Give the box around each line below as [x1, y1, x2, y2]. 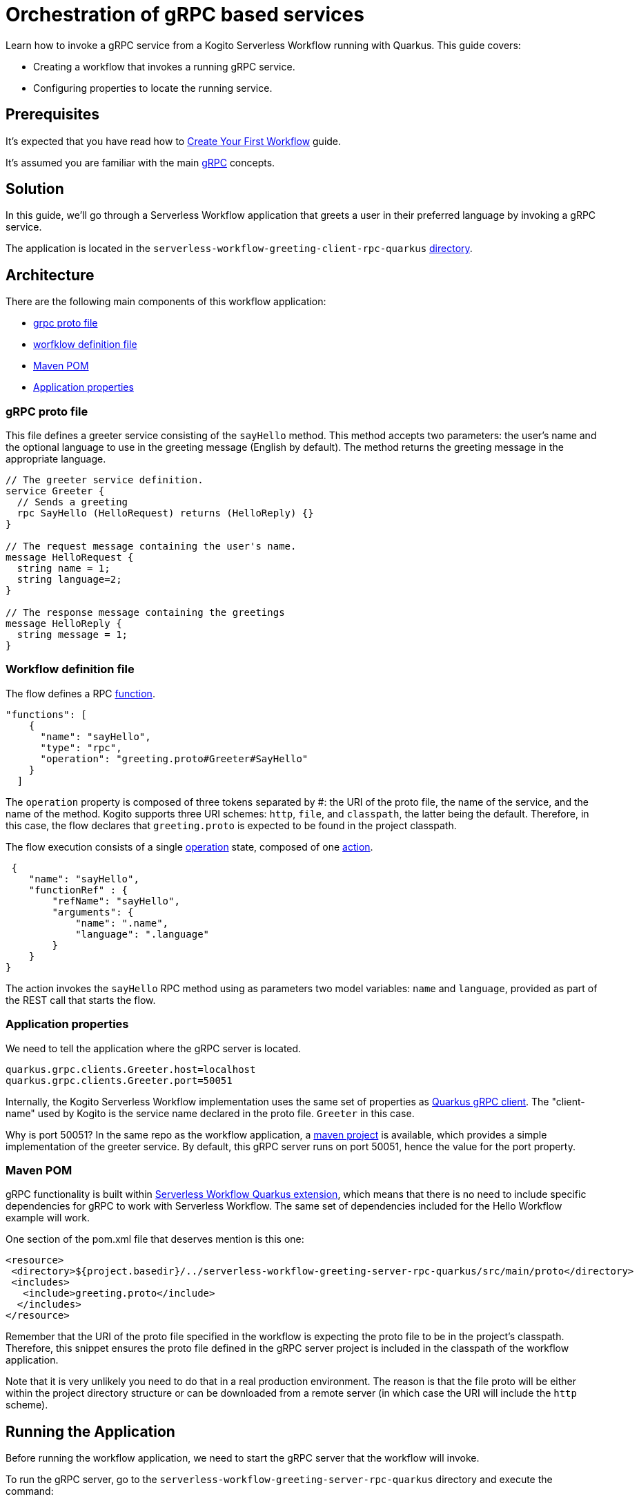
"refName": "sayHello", [52, 895, 180, 907]
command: [6, 1485, 54, 1498]
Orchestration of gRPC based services [6, 3, 364, 26]
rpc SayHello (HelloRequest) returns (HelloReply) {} [17, 507, 314, 519]
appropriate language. [6, 453, 106, 465]
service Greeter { [6, 485, 105, 497]
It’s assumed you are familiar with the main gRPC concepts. [6, 156, 275, 168]
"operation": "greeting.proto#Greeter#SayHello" [40, 753, 308, 764]
